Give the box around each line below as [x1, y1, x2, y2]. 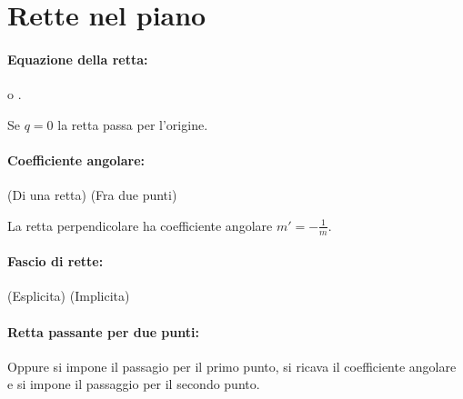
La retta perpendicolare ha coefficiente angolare [7, 215, 273, 234]
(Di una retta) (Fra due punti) [7, 185, 177, 204]
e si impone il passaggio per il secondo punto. [7, 374, 260, 394]
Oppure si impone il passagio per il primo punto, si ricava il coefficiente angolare [7, 356, 457, 375]
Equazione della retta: [7, 49, 148, 68]
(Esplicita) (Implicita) [7, 286, 130, 305]
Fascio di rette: [7, 252, 104, 271]
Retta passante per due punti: [7, 322, 199, 341]
